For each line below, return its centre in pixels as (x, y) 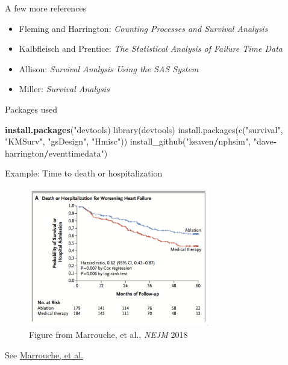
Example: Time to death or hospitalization (84, 173)
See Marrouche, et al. (44, 354)
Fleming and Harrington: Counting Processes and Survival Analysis (143, 28)
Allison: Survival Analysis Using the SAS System (109, 68)
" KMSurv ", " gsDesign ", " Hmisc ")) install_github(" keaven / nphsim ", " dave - (141, 141)
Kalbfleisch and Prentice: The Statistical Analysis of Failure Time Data (151, 48)
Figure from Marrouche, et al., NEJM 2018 (108, 335)
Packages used (31, 109)
